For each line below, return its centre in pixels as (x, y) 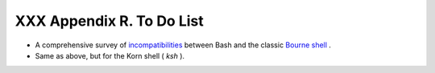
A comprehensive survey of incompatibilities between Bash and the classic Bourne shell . (183, 45)
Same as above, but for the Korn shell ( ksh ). (110, 55)
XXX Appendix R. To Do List (110, 21)
